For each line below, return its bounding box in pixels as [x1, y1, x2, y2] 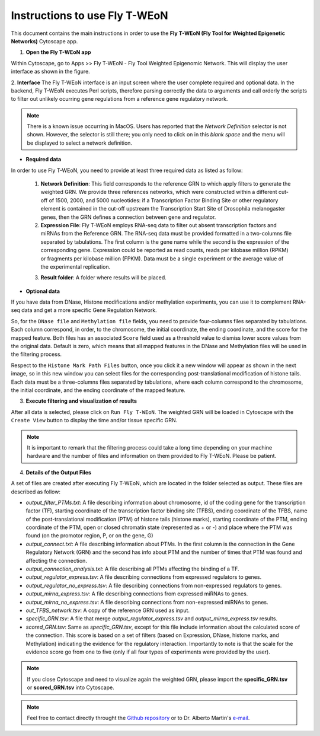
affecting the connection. [25, 557, 87, 564]
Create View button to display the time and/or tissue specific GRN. [11, 417, 178, 424]
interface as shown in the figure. [11, 68, 90, 75]
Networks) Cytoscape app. [11, 37, 78, 44]
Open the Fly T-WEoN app [25, 49, 91, 56]
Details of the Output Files [25, 469, 92, 476]
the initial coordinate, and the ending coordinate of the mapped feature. [11, 387, 186, 394]
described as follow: [11, 488, 60, 495]
